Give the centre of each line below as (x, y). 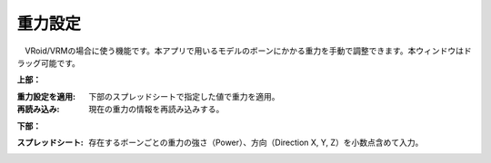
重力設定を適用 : (46, 96)
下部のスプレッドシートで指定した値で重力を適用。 (184, 96)
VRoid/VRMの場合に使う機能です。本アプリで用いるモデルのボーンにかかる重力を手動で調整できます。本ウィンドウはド (248, 51)
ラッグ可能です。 (49, 62)
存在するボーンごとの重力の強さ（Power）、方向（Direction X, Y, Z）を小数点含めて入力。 (256, 142)
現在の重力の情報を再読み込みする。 (156, 110)
